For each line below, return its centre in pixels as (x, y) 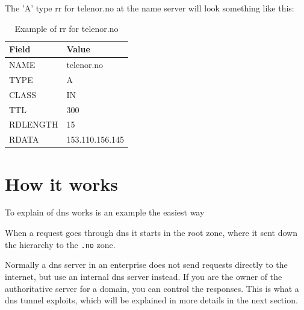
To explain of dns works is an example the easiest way (105, 212)
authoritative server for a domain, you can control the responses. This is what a (152, 288)
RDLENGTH (34, 124)
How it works (62, 183)
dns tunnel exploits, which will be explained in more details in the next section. (151, 300)
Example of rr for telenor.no (67, 28)
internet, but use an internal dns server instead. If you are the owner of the (144, 276)
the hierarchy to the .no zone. (60, 244)
